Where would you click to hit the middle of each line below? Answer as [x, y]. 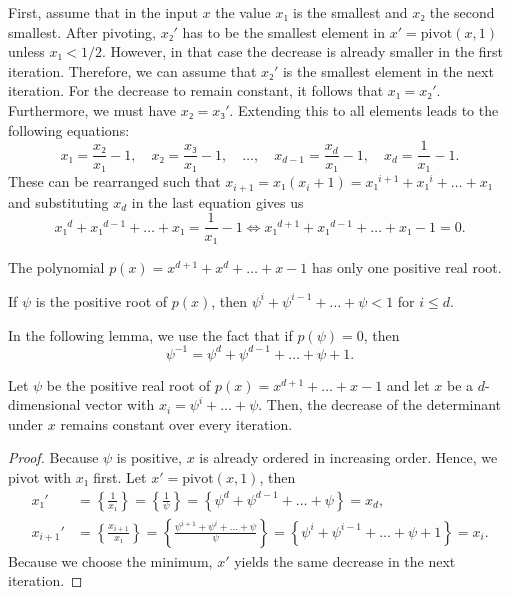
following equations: [69, 129]
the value [243, 12]
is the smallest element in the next [388, 70]
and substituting [58, 201]
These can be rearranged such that [114, 181]
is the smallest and [350, 12]
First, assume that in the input [103, 12]
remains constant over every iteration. [176, 423]
